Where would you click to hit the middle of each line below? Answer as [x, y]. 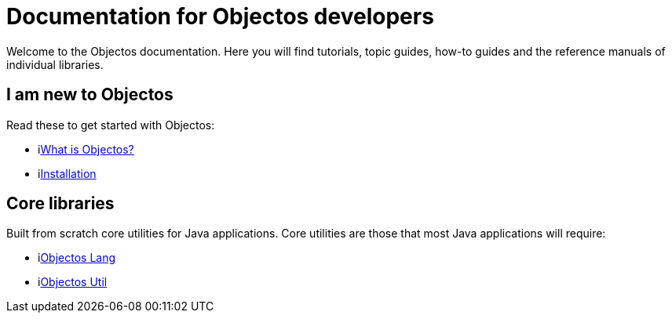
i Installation [67, 173]
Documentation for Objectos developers [220, 16]
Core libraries [60, 204]
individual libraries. [55, 64]
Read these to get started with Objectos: [111, 125]
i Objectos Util [73, 282]
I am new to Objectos [90, 95]
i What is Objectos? [86, 149]
